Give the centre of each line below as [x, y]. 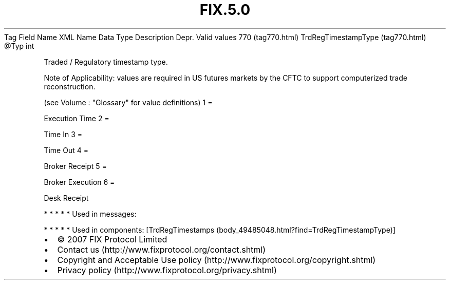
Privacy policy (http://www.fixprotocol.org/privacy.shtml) [167, 270]
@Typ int [19, 46]
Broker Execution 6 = [79, 182]
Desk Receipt [66, 198]
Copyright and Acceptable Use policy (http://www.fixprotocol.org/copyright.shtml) [217, 260]
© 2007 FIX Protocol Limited [112, 239]
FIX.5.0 [225, 10]
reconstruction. [70, 86]
